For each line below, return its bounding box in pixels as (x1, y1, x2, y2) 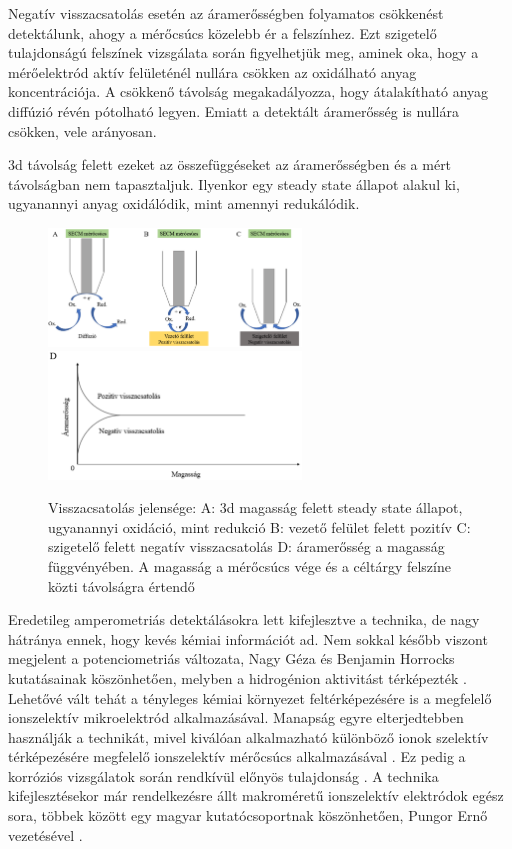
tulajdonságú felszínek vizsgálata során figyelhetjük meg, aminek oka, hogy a (8, 42, 479, 63)
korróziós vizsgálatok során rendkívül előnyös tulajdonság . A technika (8, 765, 439, 786)
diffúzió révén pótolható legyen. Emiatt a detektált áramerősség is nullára (8, 100, 459, 121)
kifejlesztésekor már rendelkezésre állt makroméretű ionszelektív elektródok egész (8, 785, 504, 806)
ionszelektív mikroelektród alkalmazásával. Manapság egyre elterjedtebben (8, 707, 464, 728)
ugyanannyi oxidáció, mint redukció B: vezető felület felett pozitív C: (48, 516, 471, 537)
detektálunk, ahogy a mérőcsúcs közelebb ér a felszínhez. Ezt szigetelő (8, 22, 437, 43)
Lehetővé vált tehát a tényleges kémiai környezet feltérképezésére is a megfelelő (8, 687, 492, 708)
